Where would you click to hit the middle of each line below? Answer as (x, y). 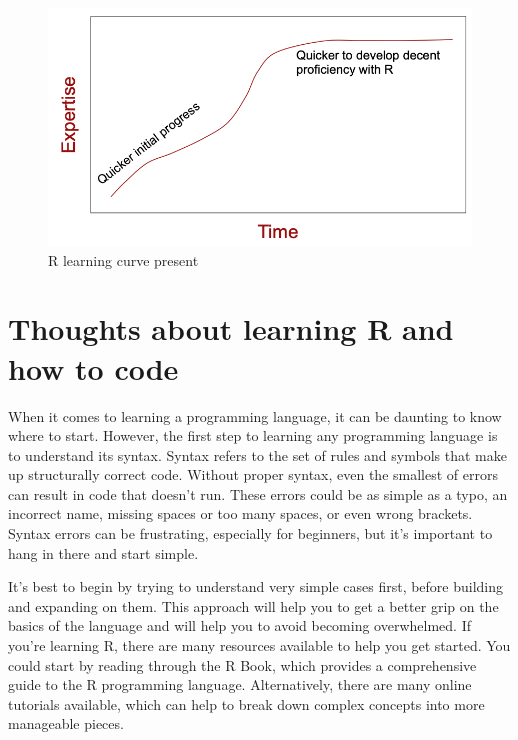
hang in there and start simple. (103, 552)
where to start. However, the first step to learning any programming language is (253, 435)
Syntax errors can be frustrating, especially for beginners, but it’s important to (250, 533)
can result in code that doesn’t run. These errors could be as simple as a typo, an (258, 493)
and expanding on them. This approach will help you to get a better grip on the (253, 605)
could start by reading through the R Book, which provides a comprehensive (242, 664)
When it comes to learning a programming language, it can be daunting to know (255, 415)
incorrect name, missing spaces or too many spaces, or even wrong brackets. (240, 513)
